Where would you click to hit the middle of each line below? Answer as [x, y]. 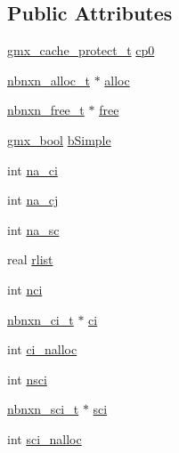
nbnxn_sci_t [43, 409]
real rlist [30, 259]
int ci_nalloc [42, 349]
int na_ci [33, 170]
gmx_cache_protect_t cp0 [81, 50]
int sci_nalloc [45, 438]
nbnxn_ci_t [41, 319]
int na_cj [33, 200]
